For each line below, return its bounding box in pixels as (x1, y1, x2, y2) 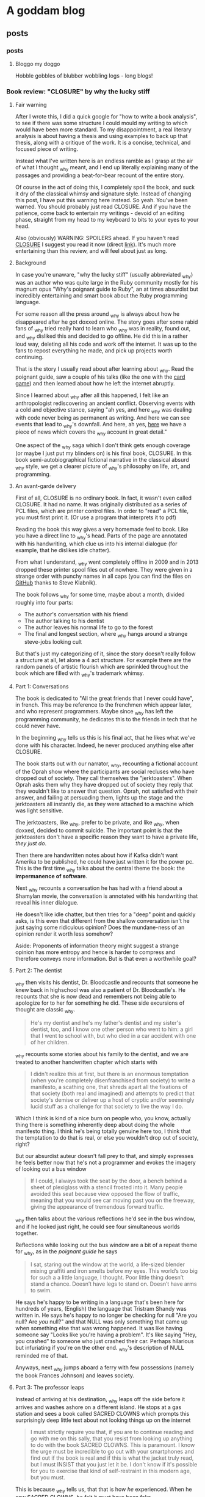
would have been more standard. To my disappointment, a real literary (15, 126, 192, 133)
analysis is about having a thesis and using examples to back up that (15, 133, 188, 140)
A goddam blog (6, 4, 85, 18)
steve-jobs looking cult (24, 638, 82, 645)
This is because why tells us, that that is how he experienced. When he (15, 1485, 192, 1494)
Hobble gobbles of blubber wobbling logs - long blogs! (15, 71, 153, 79)
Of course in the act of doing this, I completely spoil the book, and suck (15, 183, 195, 191)
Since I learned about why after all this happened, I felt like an (15, 392, 169, 400)
